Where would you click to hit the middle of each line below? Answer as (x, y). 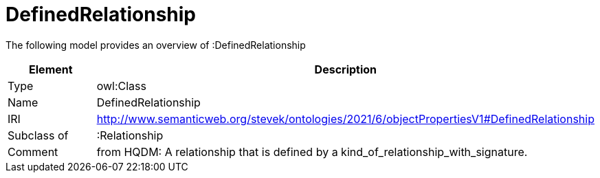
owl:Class (121, 86)
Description (346, 69)
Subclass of (38, 135)
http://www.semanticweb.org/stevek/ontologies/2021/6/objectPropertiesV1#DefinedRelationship (345, 119)
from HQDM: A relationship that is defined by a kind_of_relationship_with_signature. (312, 152)
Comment (33, 152)
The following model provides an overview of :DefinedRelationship (156, 45)
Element (51, 69)
